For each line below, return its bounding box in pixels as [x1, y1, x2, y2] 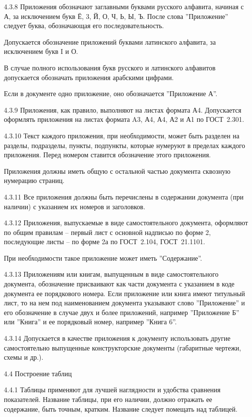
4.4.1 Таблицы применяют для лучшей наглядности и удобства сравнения [4, 384, 221, 395]
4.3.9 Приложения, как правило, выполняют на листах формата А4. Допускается [4, 104, 242, 115]
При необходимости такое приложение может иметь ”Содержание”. [4, 252, 203, 263]
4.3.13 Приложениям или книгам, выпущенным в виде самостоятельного [4, 269, 219, 279]
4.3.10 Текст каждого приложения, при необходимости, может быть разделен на [4, 130, 239, 140]
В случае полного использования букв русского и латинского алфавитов [4, 62, 216, 72]
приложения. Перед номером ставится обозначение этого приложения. [4, 150, 211, 160]
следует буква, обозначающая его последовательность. [4, 20, 164, 31]
